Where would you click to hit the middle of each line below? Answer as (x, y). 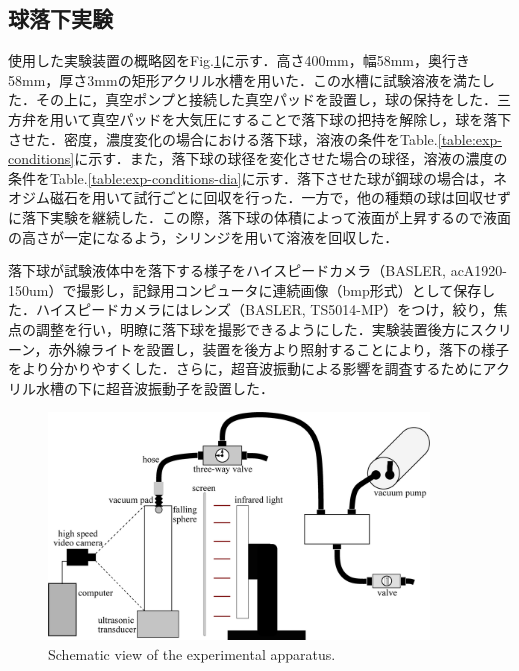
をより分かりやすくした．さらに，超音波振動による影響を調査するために (245, 368)
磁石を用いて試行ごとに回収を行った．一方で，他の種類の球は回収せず (280, 197)
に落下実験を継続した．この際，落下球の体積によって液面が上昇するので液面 (259, 216)
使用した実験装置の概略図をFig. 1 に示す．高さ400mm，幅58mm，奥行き (239, 60)
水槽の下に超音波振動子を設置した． (154, 387)
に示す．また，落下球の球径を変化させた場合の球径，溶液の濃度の (291, 158)
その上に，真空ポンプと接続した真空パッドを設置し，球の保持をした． (266, 99)
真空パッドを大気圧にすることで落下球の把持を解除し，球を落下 (301, 118)
